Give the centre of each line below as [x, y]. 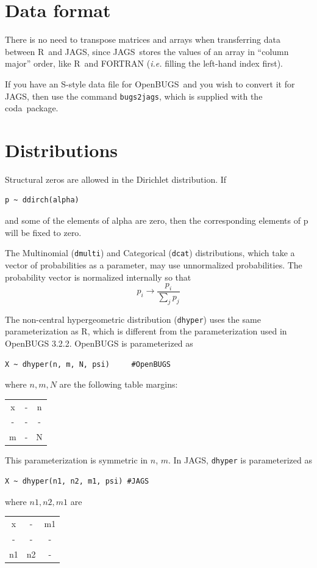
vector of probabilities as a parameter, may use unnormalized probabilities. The [154, 264]
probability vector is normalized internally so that [98, 277]
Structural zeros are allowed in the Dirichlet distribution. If [116, 179]
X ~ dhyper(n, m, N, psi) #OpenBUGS [88, 364]
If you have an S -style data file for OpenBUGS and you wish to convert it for [150, 83]
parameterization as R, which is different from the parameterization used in [146, 331]
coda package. [32, 108]
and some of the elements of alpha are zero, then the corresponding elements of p [157, 220]
